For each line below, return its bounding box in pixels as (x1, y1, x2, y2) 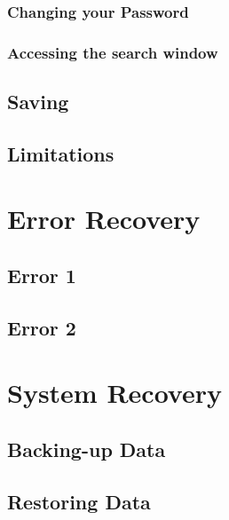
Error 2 (7, 313, 76, 341)
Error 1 (7, 262, 76, 289)
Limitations (7, 139, 114, 167)
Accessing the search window (7, 41, 218, 63)
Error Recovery (7, 201, 201, 237)
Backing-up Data (7, 435, 166, 462)
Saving (7, 88, 69, 115)
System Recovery (7, 374, 222, 411)
